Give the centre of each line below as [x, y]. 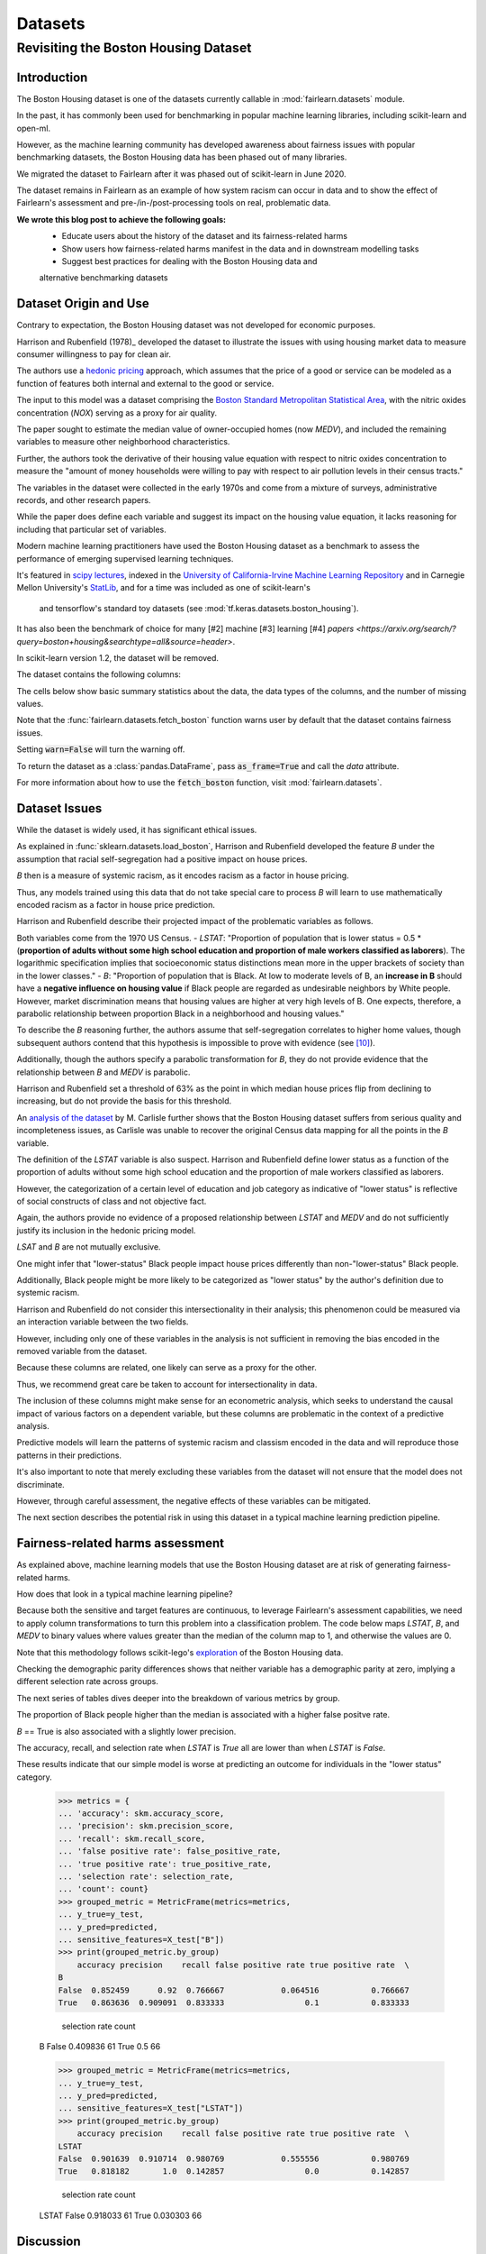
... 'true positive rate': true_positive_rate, [165, 1864]
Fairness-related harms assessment [121, 1543]
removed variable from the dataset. [82, 1351]
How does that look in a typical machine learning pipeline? [125, 1594]
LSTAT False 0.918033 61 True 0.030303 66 [121, 2215]
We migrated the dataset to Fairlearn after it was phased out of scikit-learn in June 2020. [181, 174]
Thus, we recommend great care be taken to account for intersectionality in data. [167, 1384]
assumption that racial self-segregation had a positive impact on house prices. [162, 859]
